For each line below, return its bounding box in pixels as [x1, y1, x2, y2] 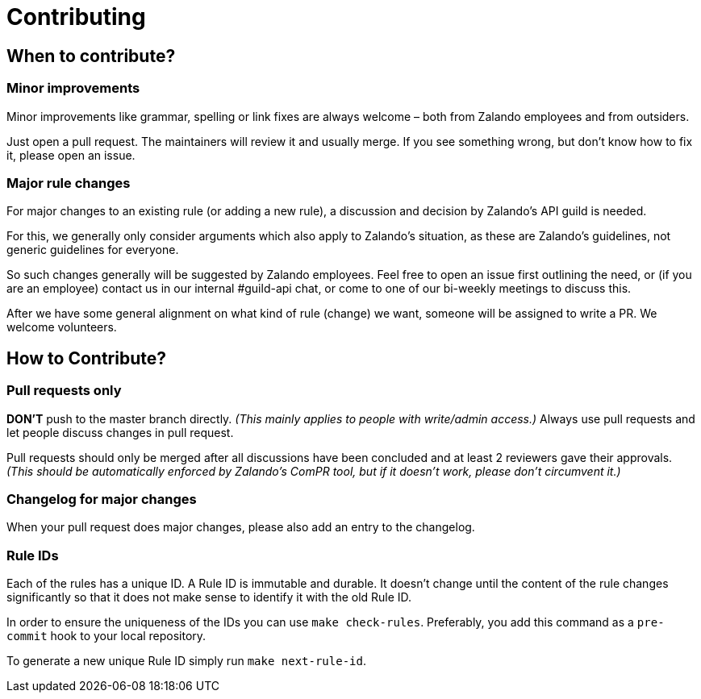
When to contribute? [6, 45, 176, 66]
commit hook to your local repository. [6, 629, 207, 643]
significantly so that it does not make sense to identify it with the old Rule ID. [6, 590, 412, 605]
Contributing [6, 3, 146, 31]
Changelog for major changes [6, 490, 197, 507]
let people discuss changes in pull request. [6, 425, 234, 439]
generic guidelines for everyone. [6, 243, 179, 257]
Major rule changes [6, 174, 131, 191]
